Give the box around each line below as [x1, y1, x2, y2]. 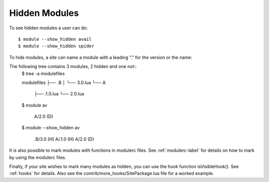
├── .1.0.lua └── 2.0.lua [34, 91, 84, 97]
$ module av [21, 102, 47, 108]
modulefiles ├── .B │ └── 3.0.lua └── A [21, 80, 106, 86]
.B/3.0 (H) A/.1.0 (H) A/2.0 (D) [34, 136, 94, 142]
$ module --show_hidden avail [18, 36, 92, 42]
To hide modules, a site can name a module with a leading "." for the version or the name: [9, 54, 193, 60]
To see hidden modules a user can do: [9, 25, 88, 31]
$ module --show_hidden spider [18, 43, 95, 49]
